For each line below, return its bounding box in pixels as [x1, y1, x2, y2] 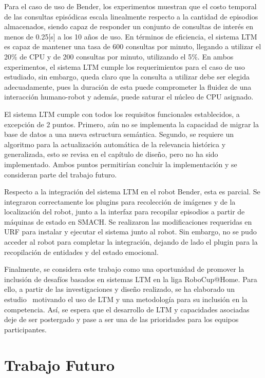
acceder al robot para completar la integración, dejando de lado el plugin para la [4, 236, 258, 247]
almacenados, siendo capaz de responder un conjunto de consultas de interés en [4, 21, 254, 32]
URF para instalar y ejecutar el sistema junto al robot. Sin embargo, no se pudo [4, 226, 257, 237]
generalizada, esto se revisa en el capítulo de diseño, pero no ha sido [4, 149, 218, 160]
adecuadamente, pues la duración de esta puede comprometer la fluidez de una [4, 81, 252, 92]
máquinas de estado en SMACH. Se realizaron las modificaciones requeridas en [4, 216, 252, 227]
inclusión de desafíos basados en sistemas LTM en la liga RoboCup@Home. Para [4, 273, 257, 284]
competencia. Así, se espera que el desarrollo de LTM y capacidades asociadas [4, 304, 250, 314]
